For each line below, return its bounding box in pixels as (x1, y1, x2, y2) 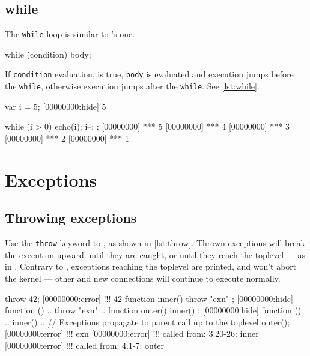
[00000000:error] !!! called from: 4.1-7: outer (5, 339, 165, 351)
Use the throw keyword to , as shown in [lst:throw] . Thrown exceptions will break (5, 237, 305, 249)
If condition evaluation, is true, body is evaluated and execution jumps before (5, 68, 294, 80)
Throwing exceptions (5, 208, 137, 227)
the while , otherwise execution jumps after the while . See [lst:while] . (5, 80, 260, 92)
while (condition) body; (5, 47, 91, 60)
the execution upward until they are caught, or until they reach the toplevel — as (5, 248, 305, 261)
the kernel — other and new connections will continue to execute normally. (5, 271, 281, 284)
